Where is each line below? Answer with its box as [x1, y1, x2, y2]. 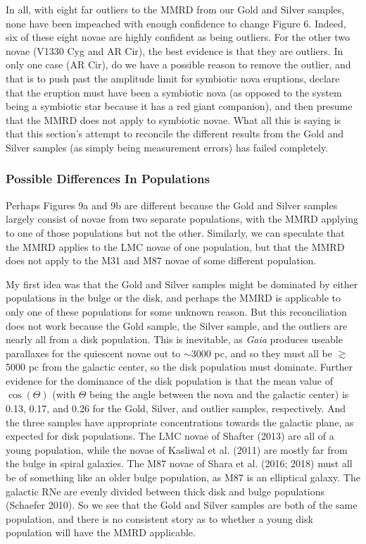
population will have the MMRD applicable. [6, 525, 196, 540]
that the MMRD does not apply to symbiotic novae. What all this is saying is [6, 112, 341, 127]
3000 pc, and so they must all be [191, 345, 332, 360]
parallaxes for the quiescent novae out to [6, 345, 181, 360]
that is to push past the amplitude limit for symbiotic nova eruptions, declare [6, 70, 340, 85]
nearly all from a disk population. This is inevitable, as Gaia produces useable [6, 332, 343, 347]
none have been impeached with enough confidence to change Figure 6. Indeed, [6, 16, 346, 30]
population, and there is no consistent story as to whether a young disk [6, 511, 313, 526]
